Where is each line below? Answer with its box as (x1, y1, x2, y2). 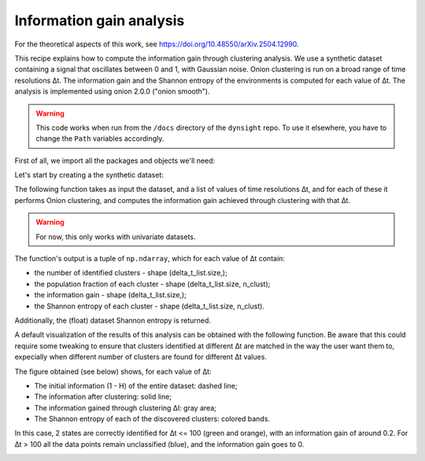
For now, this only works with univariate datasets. (35, 232, 196, 242)
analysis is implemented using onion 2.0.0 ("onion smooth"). (14, 87, 210, 96)
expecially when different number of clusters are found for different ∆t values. (14, 352, 268, 362)
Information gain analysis (14, 12, 185, 29)
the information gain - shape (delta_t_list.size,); (34, 290, 187, 300)
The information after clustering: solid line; (34, 392, 172, 401)
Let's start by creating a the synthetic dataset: (14, 170, 164, 180)
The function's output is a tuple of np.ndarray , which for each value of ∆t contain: (14, 254, 285, 264)
